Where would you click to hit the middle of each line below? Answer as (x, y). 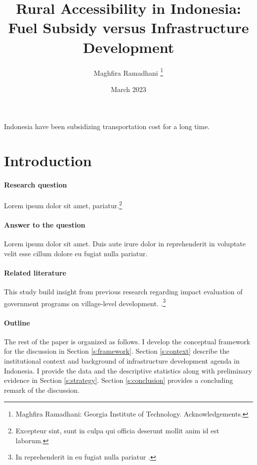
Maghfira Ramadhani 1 (128, 72)
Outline (17, 322)
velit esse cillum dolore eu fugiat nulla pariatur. (76, 253)
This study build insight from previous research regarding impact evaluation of (123, 292)
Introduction (48, 161)
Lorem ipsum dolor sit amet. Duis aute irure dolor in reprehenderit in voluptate (125, 244)
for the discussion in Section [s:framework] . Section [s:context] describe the (117, 351)
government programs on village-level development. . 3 (85, 302)
